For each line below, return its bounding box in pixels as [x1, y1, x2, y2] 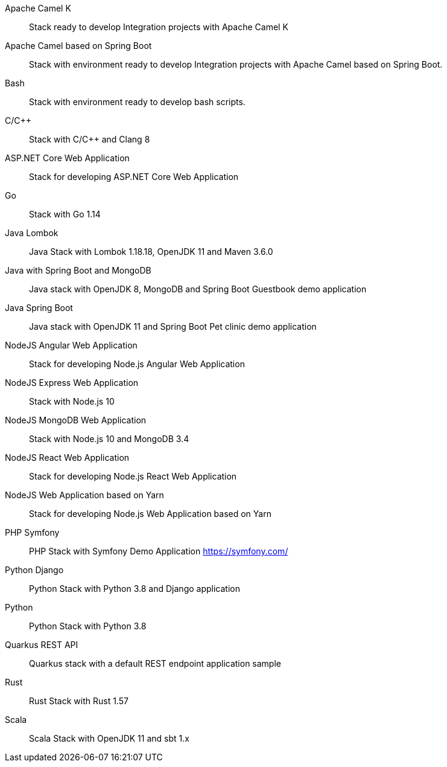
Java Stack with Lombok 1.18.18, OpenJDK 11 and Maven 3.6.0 [29, 246, 273, 257]
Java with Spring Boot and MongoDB [5, 265, 151, 275]
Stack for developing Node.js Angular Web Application [29, 359, 245, 369]
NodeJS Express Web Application [5, 377, 139, 388]
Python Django [5, 565, 64, 575]
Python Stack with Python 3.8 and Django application [29, 583, 240, 594]
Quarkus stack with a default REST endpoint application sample [29, 658, 281, 669]
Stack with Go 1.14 [29, 209, 101, 219]
